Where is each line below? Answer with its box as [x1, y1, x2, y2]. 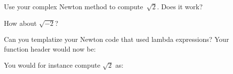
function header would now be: [4, 43, 96, 54]
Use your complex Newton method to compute [4, 1, 143, 11]
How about [4, 18, 37, 28]
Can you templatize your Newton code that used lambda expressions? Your [4, 34, 229, 44]
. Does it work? [157, 1, 203, 11]
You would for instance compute [4, 60, 100, 70]
